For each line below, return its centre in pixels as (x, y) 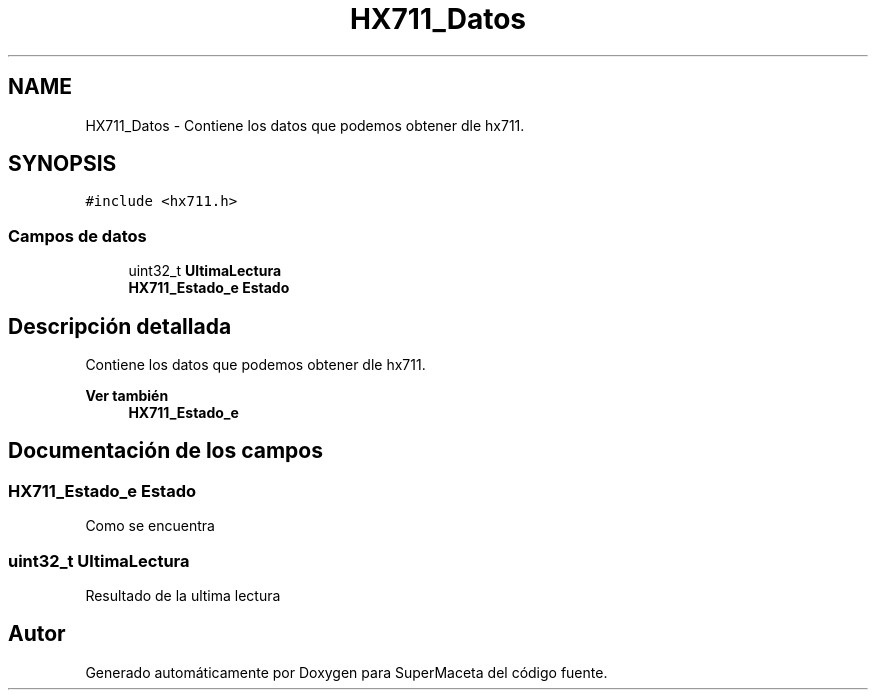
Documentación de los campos (165, 451)
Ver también (127, 396)
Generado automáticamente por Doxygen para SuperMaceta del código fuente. (346, 672)
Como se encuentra (150, 526)
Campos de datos (77, 235)
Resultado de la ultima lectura (183, 595)
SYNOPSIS (62, 164)
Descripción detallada (120, 326)
